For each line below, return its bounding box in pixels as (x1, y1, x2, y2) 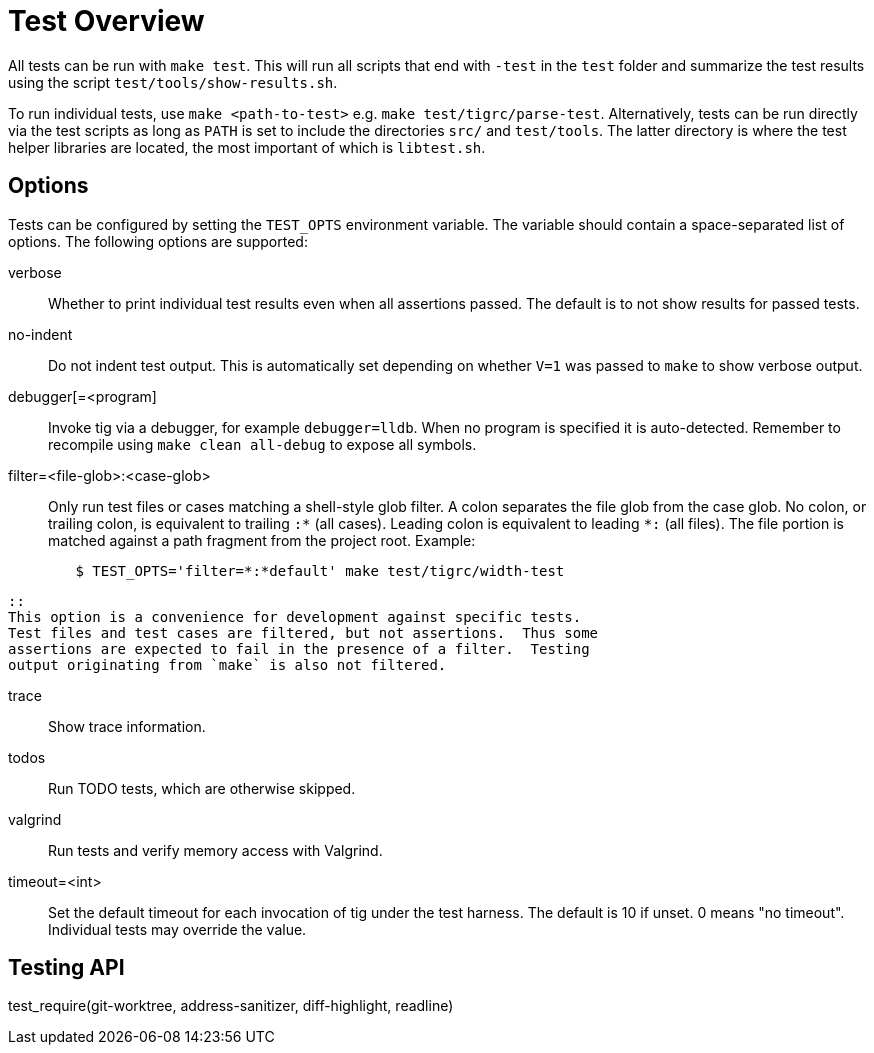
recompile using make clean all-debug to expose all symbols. (48, 435, 477, 453)
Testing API (8, 955, 125, 981)
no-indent (8, 325, 73, 343)
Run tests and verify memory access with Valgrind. (48, 841, 383, 859)
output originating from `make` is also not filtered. (8, 656, 447, 673)
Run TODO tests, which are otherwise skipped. (48, 779, 356, 797)
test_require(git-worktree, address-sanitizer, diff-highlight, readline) (8, 997, 454, 1015)
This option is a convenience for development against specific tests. (8, 608, 582, 625)
